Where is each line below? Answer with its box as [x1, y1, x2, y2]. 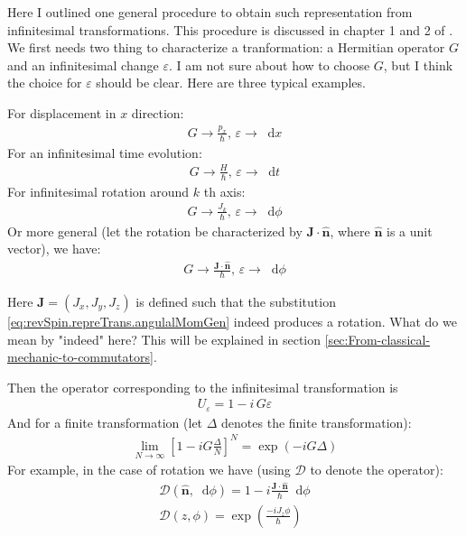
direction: [131, 103, 184, 122]
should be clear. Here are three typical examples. [96, 73, 366, 92]
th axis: [203, 181, 246, 200]
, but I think [383, 55, 453, 74]
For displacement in [7, 103, 116, 122]
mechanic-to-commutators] [7, 347, 154, 366]
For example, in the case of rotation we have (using [7, 460, 291, 479]
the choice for [7, 73, 82, 92]
